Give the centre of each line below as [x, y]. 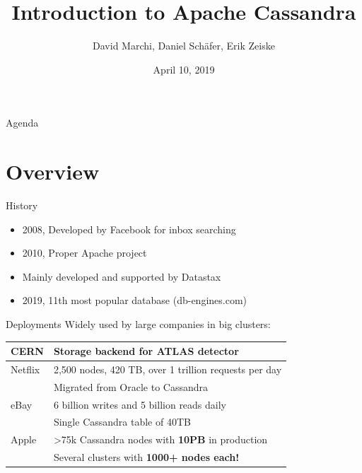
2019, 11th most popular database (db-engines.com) [135, 300]
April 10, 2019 [184, 69]
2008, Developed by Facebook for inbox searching [129, 229]
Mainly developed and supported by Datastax [122, 276]
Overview [53, 171]
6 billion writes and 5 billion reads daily [140, 404]
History [22, 205]
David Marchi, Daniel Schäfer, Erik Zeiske [184, 46]
